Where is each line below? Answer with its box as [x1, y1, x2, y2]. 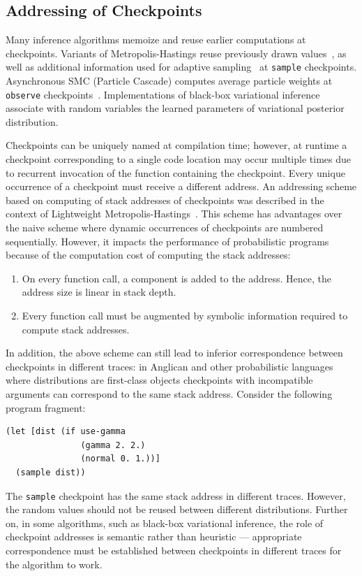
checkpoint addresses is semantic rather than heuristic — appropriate [6, 529, 302, 544]
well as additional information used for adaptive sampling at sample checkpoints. [6, 59, 357, 74]
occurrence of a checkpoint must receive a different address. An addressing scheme [6, 179, 357, 194]
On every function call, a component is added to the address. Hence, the [22, 271, 332, 285]
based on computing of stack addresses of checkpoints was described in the [6, 192, 324, 207]
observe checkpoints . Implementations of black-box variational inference [6, 87, 320, 101]
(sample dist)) [15, 467, 86, 477]
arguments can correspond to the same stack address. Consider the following [6, 386, 333, 401]
